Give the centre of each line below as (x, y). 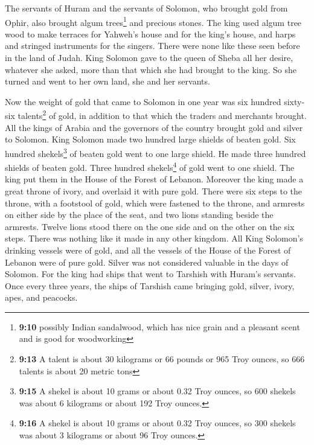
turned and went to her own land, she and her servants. (107, 81)
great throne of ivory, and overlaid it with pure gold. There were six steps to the (154, 190)
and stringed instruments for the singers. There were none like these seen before (152, 46)
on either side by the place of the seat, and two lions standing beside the (139, 215)
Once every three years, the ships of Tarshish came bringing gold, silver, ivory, (150, 285)
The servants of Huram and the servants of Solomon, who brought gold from (146, 8)
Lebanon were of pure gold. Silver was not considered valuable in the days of (147, 262)
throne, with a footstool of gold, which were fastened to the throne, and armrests (155, 203)
